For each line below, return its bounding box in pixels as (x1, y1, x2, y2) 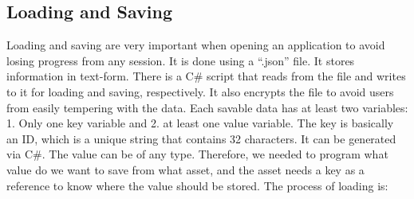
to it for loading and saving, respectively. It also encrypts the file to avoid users (6, 83, 394, 99)
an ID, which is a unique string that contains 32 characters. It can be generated (6, 130, 396, 146)
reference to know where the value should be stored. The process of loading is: (6, 177, 388, 193)
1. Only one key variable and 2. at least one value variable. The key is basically (6, 115, 394, 131)
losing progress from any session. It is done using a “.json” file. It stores (6, 52, 355, 68)
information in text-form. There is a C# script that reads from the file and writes (6, 68, 406, 84)
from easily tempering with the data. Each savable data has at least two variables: (6, 99, 408, 115)
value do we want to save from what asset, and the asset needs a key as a (6, 161, 365, 178)
